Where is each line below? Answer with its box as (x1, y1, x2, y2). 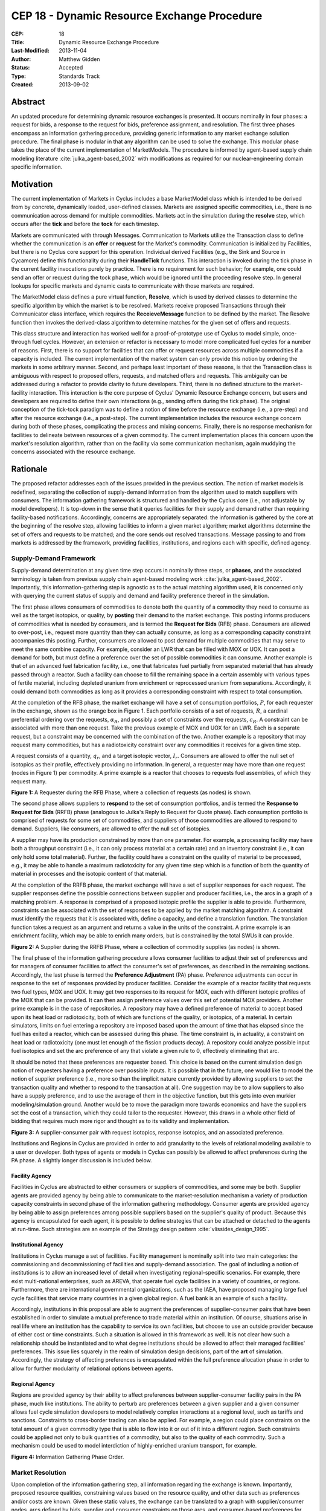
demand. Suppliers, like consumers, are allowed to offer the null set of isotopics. (11, 825, 211, 832)
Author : (11, 55, 31, 63)
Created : (11, 80, 34, 88)
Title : (11, 38, 25, 45)
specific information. (11, 163, 63, 170)
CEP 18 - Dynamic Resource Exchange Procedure (11, 9, 263, 22)
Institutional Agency (11, 1241, 63, 1248)
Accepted (59, 64, 83, 71)
